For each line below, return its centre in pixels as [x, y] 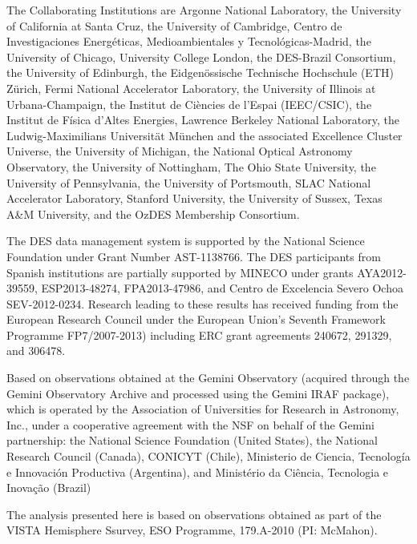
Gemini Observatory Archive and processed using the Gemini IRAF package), [198, 393]
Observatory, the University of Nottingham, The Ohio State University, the [191, 166]
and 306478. [36, 351]
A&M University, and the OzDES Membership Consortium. [153, 214]
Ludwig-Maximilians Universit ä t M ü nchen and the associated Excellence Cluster [204, 135]
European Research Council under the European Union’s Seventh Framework [196, 319]
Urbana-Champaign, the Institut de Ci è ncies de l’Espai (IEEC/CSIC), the [189, 104]
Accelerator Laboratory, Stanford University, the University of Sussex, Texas [194, 198]
